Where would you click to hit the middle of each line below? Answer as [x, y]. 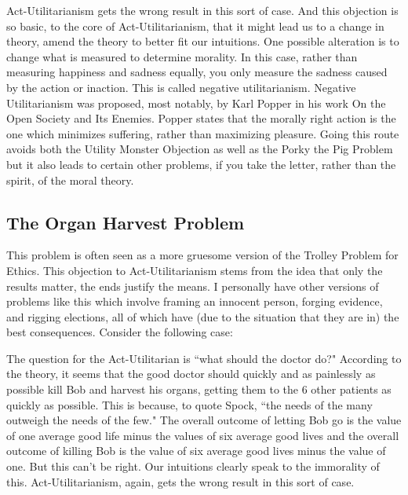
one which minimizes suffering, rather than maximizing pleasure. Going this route [203, 133]
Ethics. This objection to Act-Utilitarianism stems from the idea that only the [195, 270]
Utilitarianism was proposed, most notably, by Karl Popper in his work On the [196, 103]
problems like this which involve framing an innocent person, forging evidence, [195, 301]
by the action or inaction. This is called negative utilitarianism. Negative [181, 87]
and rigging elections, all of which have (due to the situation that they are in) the [203, 316]
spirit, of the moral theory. [70, 180]
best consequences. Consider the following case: [120, 332]
